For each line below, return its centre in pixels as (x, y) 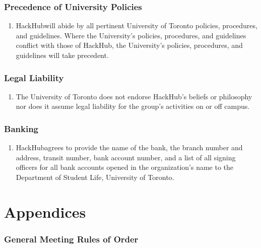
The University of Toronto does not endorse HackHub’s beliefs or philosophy (134, 96)
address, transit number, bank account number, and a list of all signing (126, 157)
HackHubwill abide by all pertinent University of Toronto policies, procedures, (137, 25)
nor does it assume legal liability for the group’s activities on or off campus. (133, 106)
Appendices (45, 211)
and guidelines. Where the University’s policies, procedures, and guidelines (131, 35)
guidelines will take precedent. (62, 55)
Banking (21, 128)
